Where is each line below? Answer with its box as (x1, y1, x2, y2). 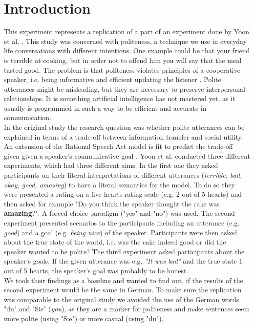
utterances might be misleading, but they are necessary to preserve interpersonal (4, 83, 245, 94)
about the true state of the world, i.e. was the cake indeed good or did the (4, 237, 226, 247)
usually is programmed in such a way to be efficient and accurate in (4, 102, 207, 113)
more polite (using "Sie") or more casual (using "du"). (4, 313, 164, 323)
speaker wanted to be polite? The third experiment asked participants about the (4, 246, 245, 256)
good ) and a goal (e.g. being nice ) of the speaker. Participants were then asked (4, 227, 237, 237)
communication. (4, 112, 51, 123)
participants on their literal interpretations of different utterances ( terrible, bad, (4, 170, 242, 180)
